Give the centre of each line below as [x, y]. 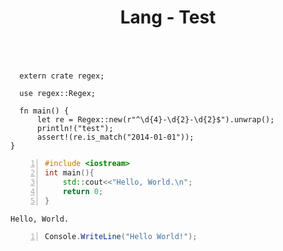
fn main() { [44, 111]
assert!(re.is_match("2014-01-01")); [115, 137]
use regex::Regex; [58, 94]
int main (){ [69, 173]
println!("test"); [75, 129]
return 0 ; [83, 191]
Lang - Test [168, 17]
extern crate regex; [62, 76]
